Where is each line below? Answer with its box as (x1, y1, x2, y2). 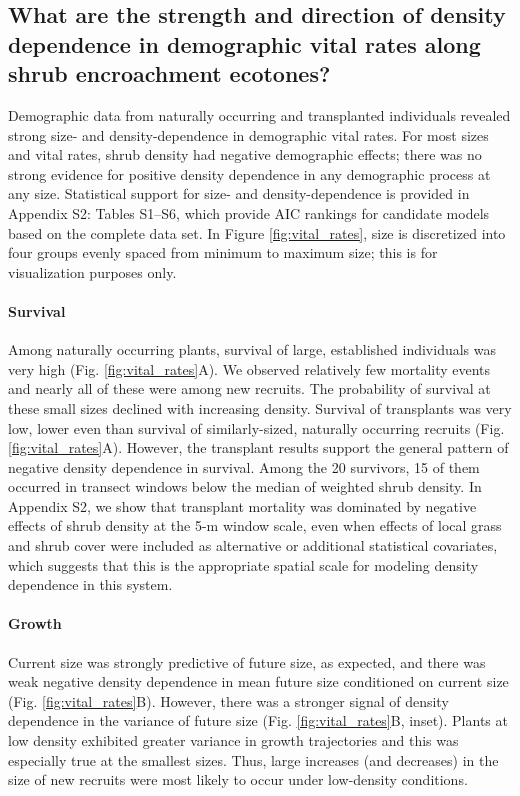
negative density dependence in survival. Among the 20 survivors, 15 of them (8, 456, 480, 477)
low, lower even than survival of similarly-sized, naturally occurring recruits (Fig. (8, 417, 505, 438)
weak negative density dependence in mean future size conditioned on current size (8, 671, 509, 692)
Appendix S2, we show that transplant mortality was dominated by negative (8, 495, 477, 516)
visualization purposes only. (8, 261, 177, 282)
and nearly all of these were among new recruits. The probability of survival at (8, 378, 491, 399)
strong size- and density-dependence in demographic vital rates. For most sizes (8, 124, 489, 145)
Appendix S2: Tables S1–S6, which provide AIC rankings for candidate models (8, 202, 490, 223)
